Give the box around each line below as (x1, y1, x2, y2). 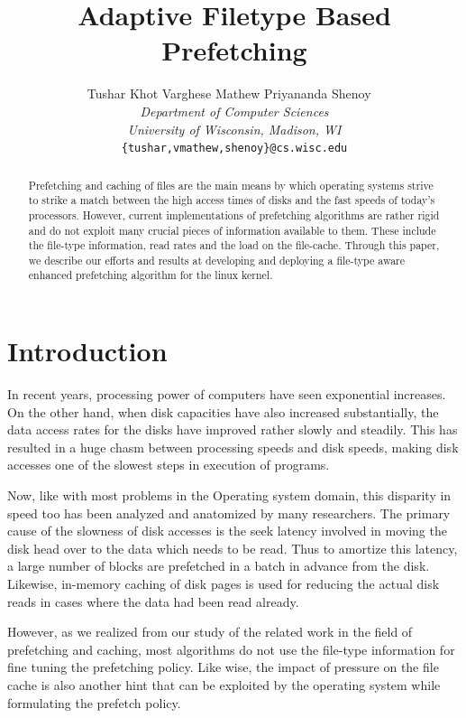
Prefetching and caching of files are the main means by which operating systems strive (28, 177, 434, 192)
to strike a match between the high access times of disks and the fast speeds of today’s (28, 192, 435, 208)
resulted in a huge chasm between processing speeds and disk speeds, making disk (7, 437, 459, 456)
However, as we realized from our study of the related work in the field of (7, 622, 413, 641)
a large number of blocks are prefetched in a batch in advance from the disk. (7, 556, 430, 575)
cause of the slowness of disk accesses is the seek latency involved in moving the (7, 521, 447, 540)
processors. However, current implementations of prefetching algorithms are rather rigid (28, 207, 440, 222)
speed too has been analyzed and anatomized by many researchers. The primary (7, 503, 451, 522)
